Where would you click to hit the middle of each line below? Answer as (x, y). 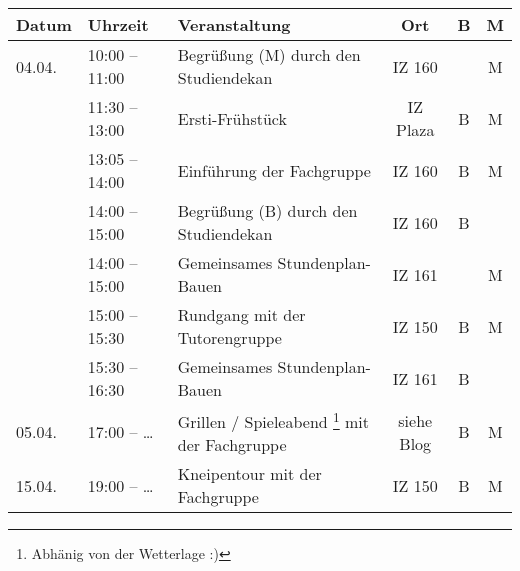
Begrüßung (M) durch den (269, 54)
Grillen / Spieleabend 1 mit (273, 420)
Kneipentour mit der (249, 474)
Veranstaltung (234, 24)
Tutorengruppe (229, 337)
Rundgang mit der (241, 314)
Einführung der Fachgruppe (274, 170)
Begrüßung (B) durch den (267, 210)
